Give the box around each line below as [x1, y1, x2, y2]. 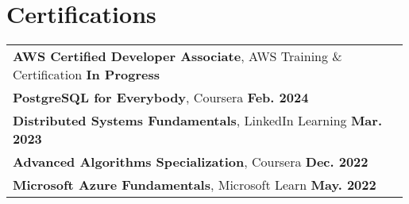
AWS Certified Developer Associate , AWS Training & [13, 47, 342, 66]
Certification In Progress [13, 65, 160, 84]
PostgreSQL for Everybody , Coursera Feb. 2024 [13, 88, 309, 107]
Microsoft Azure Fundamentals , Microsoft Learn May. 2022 [13, 175, 376, 194]
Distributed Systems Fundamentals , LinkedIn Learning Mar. [13, 111, 382, 130]
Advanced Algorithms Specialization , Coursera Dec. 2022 [13, 152, 368, 171]
